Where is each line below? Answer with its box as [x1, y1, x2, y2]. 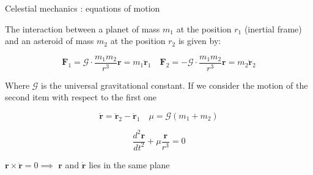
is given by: [178, 34, 221, 47]
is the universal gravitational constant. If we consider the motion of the [41, 78, 308, 91]
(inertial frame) [244, 22, 302, 35]
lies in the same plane [89, 158, 170, 171]
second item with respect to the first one [5, 91, 156, 103]
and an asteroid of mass [5, 34, 94, 47]
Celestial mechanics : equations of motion [5, 2, 160, 14]
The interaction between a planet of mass [5, 22, 160, 35]
